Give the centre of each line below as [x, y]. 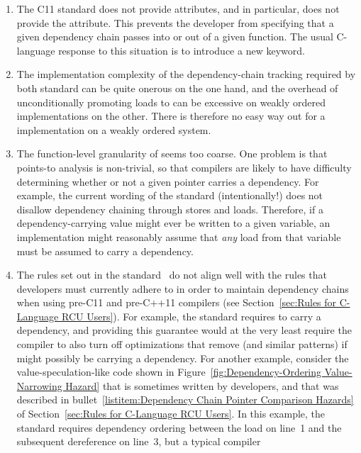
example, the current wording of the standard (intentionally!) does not [170, 195]
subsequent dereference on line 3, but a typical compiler [139, 441]
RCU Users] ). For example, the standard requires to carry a [191, 316]
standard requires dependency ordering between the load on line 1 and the [179, 427]
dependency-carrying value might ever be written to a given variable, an [173, 223]
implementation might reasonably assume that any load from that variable [179, 236]
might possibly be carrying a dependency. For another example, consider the [183, 358]
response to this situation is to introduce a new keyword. [182, 50]
